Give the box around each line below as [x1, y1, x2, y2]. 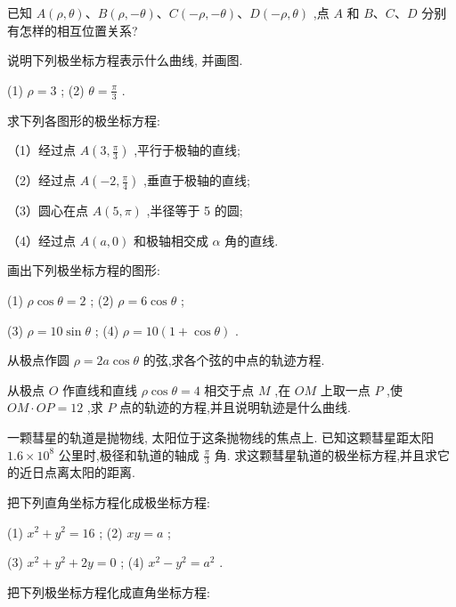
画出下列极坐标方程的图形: [7, 261, 160, 279]
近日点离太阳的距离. [19, 463, 135, 482]
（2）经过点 [7, 171, 76, 190]
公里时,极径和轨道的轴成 [58, 445, 199, 464]
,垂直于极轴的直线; [143, 171, 250, 190]
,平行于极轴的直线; [134, 141, 240, 159]
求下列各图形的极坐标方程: [7, 110, 160, 129]
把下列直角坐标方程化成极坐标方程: [7, 492, 210, 511]
